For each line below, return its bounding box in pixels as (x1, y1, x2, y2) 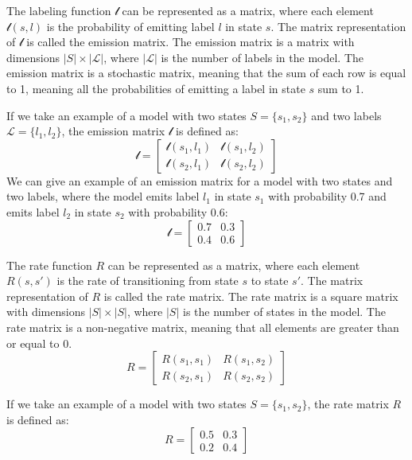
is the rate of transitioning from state (56, 272, 239, 289)
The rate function (6, 256, 92, 273)
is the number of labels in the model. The (161, 49, 363, 65)
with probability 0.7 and (268, 188, 387, 205)
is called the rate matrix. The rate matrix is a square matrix (103, 287, 398, 304)
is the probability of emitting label (46, 18, 215, 34)
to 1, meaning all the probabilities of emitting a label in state (6, 80, 305, 96)
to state (251, 272, 289, 289)
